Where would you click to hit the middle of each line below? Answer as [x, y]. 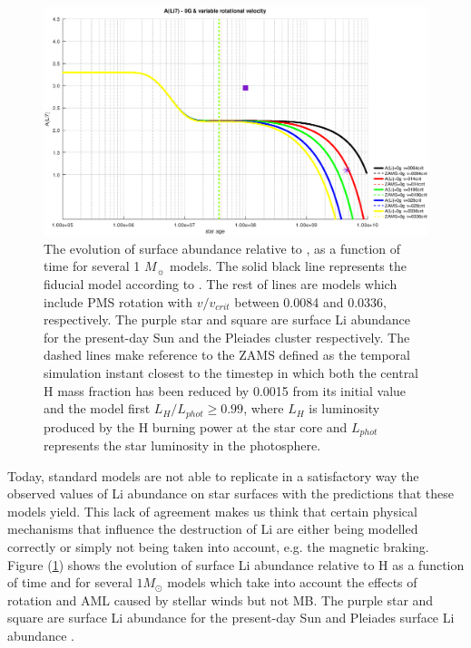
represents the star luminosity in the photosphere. [182, 445]
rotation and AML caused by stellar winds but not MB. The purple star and [221, 600]
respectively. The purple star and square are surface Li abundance [227, 319]
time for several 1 [92, 266]
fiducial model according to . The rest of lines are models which [221, 283]
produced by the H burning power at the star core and [196, 426]
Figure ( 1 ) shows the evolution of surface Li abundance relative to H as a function [236, 564]
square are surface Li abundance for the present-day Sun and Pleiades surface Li [231, 618]
